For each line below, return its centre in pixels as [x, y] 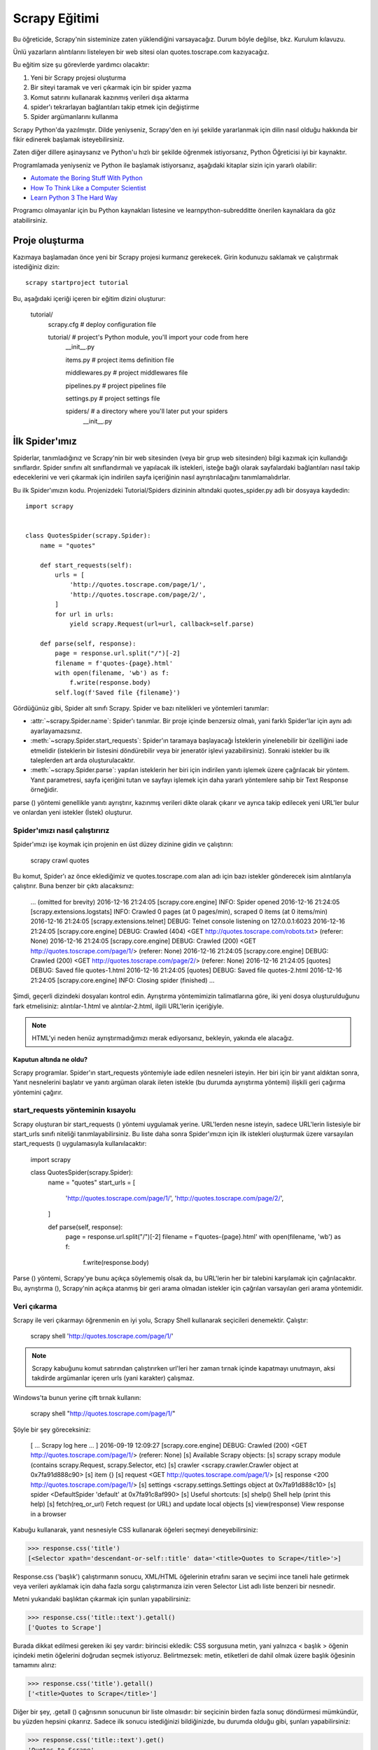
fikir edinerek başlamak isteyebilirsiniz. [69, 139]
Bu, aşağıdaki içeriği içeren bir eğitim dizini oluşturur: [89, 298]
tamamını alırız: [35, 1665]
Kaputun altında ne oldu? [50, 1060]
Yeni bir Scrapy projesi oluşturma [78, 78]
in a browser [48, 1514]
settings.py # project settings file [113, 398]
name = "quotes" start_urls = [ [92, 1182]
